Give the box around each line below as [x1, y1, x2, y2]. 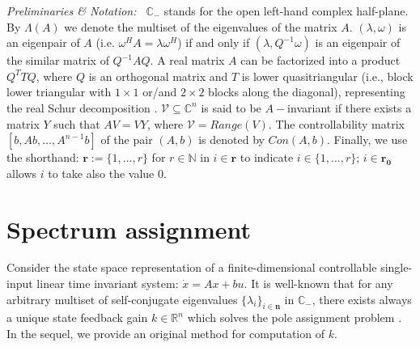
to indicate [240, 149, 294, 166]
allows [6, 164, 37, 181]
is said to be [201, 99, 261, 116]
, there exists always [312, 290, 412, 307]
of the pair [100, 131, 153, 148]
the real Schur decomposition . [6, 99, 158, 116]
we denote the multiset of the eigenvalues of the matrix [64, 18, 337, 35]
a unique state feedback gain [6, 309, 148, 326]
